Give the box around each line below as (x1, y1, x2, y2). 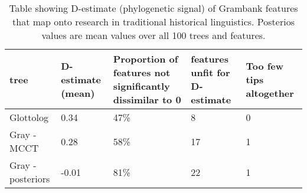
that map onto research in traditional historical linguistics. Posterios (12, 15, 295, 28)
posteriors (9, 172, 50, 185)
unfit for (191, 66, 230, 79)
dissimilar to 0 (113, 93, 181, 106)
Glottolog (9, 110, 48, 124)
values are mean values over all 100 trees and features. (41, 28, 266, 42)
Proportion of (113, 52, 178, 66)
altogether (246, 86, 294, 100)
